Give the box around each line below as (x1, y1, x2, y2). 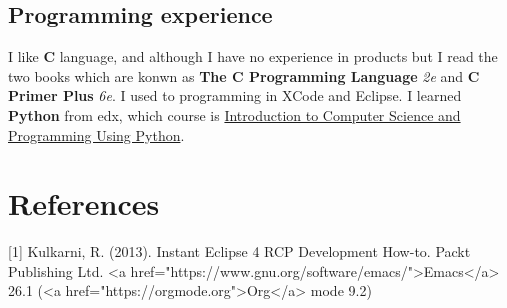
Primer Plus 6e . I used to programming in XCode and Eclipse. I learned (8, 85, 462, 106)
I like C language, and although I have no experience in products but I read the (8, 46, 498, 67)
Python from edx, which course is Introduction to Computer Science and (8, 104, 461, 125)
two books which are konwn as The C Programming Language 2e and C (8, 65, 480, 86)
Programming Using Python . (8, 124, 185, 145)
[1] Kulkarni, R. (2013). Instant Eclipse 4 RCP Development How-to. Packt (8, 241, 471, 262)
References (8, 183, 160, 224)
